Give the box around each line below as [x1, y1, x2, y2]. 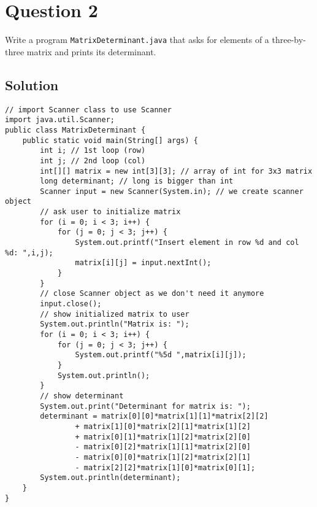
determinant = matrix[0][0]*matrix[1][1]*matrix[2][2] [40, 412, 269, 421]
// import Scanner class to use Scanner [5, 105, 172, 114]
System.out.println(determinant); [40, 473, 181, 482]
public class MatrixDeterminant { [5, 125, 146, 134]
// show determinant [40, 391, 124, 400]
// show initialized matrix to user [40, 309, 189, 319]
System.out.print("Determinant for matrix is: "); [40, 401, 251, 411]
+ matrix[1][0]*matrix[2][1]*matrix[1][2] [75, 422, 251, 431]
